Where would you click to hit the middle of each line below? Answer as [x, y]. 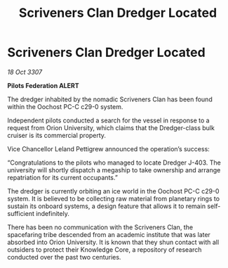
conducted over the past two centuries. [64, 257]
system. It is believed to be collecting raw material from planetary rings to [113, 198]
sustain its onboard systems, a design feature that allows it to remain [106, 206]
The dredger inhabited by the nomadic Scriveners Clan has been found [110, 99]
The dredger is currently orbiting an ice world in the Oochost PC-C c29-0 [113, 191]
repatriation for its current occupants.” [62, 177]
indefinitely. [53, 213]
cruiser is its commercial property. [57, 135]
